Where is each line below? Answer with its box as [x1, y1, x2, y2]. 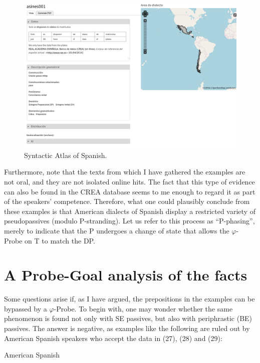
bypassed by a [4, 303, 47, 313]
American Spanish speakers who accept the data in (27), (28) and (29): [4, 332, 222, 343]
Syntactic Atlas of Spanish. [24, 149, 107, 160]
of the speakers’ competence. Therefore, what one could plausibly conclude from [4, 196, 250, 206]
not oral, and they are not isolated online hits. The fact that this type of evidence [4, 176, 255, 186]
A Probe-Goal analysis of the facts [4, 264, 247, 285]
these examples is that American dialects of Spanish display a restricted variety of [4, 205, 255, 216]
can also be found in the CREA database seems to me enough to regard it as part [4, 186, 255, 196]
